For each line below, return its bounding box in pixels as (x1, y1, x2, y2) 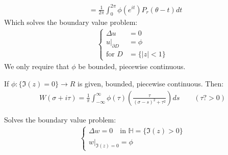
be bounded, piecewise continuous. (78, 61, 186, 72)
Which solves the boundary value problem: (4, 17, 138, 27)
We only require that (4, 61, 69, 72)
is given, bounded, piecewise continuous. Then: (78, 78, 224, 88)
